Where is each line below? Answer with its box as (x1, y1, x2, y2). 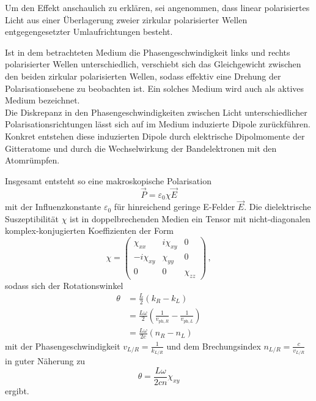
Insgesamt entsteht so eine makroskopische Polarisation (5, 174, 211, 187)
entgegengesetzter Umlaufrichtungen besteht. (5, 25, 173, 38)
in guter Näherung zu (5, 354, 86, 367)
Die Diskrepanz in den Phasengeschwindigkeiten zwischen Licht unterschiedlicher (5, 105, 307, 118)
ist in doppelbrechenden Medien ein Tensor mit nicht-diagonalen (70, 212, 310, 225)
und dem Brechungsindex (166, 339, 261, 352)
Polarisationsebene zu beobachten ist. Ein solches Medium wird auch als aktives (5, 81, 304, 94)
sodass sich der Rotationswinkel (5, 279, 123, 291)
